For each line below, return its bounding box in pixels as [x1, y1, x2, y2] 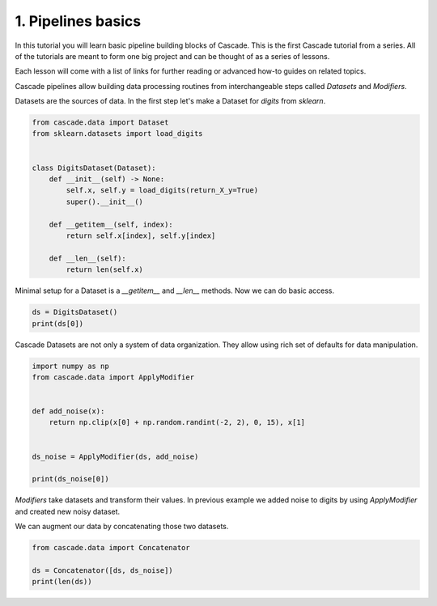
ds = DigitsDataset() [32, 307, 118, 317]
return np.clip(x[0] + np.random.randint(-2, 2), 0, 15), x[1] [49, 417, 306, 427]
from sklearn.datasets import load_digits [32, 129, 203, 138]
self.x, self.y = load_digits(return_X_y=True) [66, 186, 259, 195]
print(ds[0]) [32, 319, 84, 328]
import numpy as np [32, 361, 109, 371]
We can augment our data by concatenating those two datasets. [15, 522, 229, 532]
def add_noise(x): [32, 407, 105, 416]
